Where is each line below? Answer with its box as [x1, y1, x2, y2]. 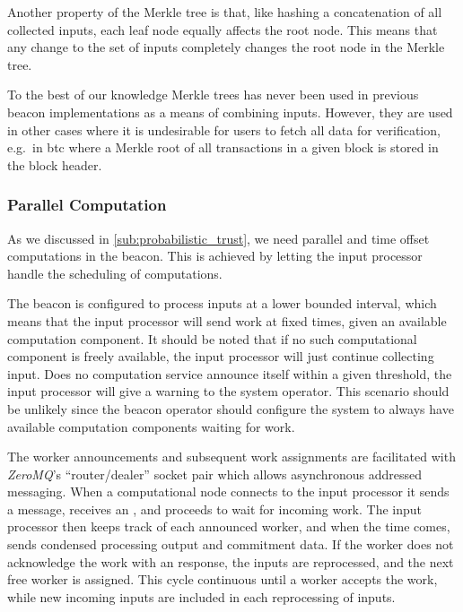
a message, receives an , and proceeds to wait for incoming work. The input [7, 499, 423, 518]
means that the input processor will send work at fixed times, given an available [7, 311, 447, 330]
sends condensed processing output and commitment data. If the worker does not [7, 535, 454, 554]
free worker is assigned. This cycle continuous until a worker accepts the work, [7, 570, 438, 589]
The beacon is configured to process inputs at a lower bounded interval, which [7, 294, 437, 313]
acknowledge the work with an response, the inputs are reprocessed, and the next [7, 552, 454, 571]
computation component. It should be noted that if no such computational [7, 329, 417, 348]
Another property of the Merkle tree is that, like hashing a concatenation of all [7, 3, 442, 21]
